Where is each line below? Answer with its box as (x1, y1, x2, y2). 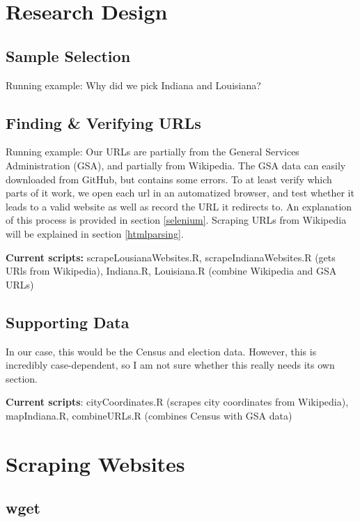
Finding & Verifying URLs (6, 112, 201, 133)
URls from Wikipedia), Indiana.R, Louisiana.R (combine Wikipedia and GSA (6, 263, 337, 278)
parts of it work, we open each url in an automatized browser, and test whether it (6, 185, 354, 200)
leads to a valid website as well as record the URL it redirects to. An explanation (6, 199, 352, 213)
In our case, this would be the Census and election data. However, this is (6, 344, 317, 358)
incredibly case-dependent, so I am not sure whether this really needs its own (6, 358, 335, 372)
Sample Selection (6, 45, 131, 66)
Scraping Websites (6, 449, 185, 477)
